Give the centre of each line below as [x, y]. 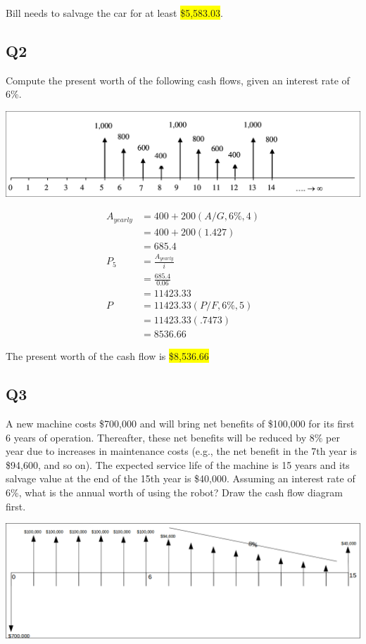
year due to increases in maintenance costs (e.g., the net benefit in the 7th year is [181, 451]
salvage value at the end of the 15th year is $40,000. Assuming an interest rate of [181, 478]
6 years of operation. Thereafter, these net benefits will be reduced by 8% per [173, 437]
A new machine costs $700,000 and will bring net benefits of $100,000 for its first [180, 424]
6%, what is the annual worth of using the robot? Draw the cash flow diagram [174, 492]
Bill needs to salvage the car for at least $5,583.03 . [114, 13]
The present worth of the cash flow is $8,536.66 [107, 356]
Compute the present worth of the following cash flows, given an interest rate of [178, 80]
